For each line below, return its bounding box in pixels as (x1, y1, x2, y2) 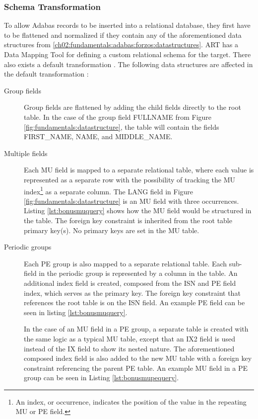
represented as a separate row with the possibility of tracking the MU (24, 174, 236, 184)
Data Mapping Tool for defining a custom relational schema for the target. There (4, 49, 251, 59)
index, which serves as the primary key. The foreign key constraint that (24, 287, 241, 298)
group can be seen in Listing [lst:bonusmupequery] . (24, 372, 179, 383)
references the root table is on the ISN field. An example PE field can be (24, 297, 245, 308)
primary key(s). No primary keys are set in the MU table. (24, 225, 199, 235)
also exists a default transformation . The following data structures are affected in (4, 59, 253, 69)
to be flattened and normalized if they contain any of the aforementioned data (4, 29, 242, 40)
